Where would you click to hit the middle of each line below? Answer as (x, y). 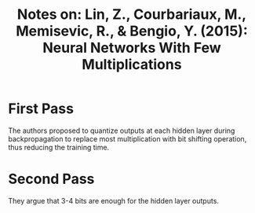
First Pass (41, 109)
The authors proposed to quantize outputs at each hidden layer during (122, 130)
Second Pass (51, 179)
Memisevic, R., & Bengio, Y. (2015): (132, 31)
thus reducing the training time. (59, 147)
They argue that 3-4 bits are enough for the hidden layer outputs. (114, 200)
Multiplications (132, 65)
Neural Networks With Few (132, 48)
